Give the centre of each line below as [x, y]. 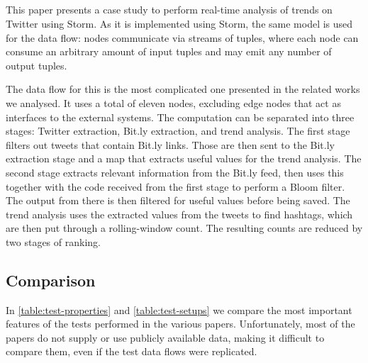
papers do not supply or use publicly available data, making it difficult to [165, 337]
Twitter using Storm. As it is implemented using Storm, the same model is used [179, 23]
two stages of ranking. [53, 241]
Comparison [51, 280]
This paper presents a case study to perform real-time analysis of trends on [169, 10]
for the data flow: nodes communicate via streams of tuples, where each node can [182, 37]
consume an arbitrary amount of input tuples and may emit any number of [169, 51]
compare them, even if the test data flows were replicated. [132, 351]
